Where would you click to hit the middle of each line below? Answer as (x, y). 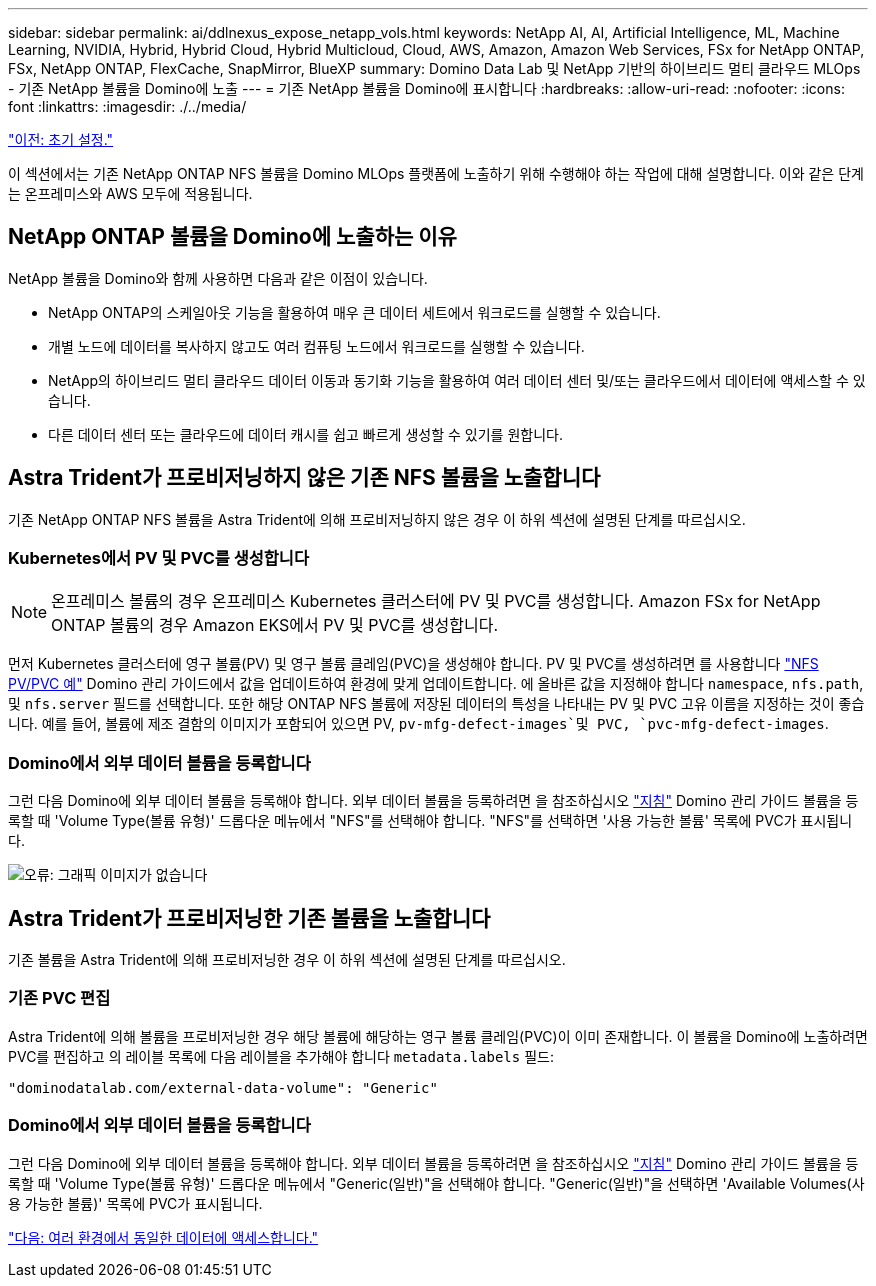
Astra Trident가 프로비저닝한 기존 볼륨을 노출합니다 (249, 918)
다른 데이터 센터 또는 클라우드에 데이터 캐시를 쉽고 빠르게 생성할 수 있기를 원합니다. (305, 434)
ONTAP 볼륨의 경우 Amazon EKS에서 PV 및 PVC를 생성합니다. (275, 625)
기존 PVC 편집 (59, 998)
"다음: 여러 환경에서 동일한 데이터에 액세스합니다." (163, 1237)
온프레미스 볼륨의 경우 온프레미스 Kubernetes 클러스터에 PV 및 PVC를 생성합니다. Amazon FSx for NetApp (436, 601)
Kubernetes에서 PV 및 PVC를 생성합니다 (158, 558)
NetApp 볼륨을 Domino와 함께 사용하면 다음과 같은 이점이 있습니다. (218, 278)
